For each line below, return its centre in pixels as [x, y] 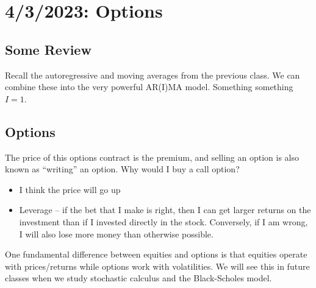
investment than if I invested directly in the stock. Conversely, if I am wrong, [163, 221]
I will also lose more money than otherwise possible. [116, 234]
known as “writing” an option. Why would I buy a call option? [122, 169]
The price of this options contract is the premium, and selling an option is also [152, 157]
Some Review [48, 49]
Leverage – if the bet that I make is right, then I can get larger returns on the [165, 210]
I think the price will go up [70, 189]
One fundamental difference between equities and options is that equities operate [156, 254]
